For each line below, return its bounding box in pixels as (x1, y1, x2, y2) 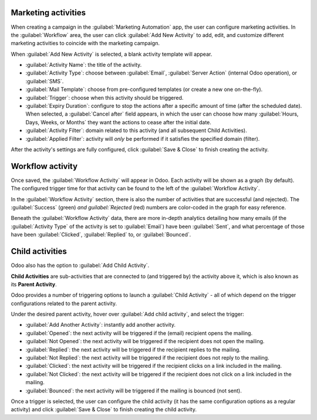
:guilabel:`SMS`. (25, 77, 64, 84)
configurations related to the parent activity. (11, 300, 117, 307)
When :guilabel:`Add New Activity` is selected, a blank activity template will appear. (11, 50, 213, 57)
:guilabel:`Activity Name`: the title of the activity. (25, 62, 142, 69)
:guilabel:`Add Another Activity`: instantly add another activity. (25, 321, 176, 328)
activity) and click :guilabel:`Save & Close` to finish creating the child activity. (11, 406, 197, 413)
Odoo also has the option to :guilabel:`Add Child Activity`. (11, 262, 150, 269)
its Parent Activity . (11, 280, 57, 287)
